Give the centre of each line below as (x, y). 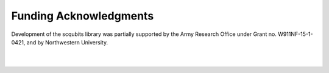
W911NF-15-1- (295, 34)
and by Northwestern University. (67, 42)
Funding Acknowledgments (83, 16)
